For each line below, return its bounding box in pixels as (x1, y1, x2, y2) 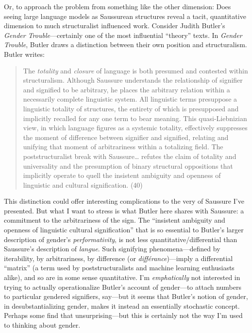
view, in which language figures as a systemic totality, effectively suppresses (23, 123, 248, 133)
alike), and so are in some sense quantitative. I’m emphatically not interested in (4, 272, 240, 282)
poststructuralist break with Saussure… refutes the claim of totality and (23, 151, 236, 161)
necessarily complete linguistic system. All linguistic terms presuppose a (23, 94, 237, 104)
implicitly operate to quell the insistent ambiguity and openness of (23, 170, 221, 180)
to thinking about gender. (4, 320, 81, 330)
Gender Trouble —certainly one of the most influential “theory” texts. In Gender (4, 30, 242, 40)
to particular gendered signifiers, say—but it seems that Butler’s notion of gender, (4, 291, 248, 301)
